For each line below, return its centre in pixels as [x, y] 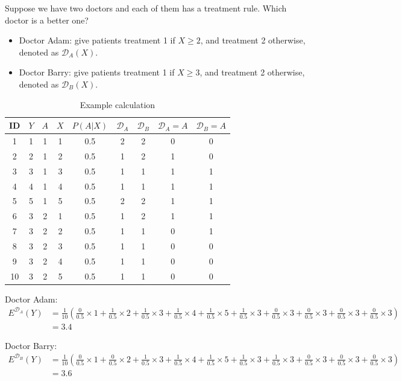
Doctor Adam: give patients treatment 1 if [97, 40]
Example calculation [118, 104]
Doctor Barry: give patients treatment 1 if [97, 72]
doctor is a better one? [47, 20]
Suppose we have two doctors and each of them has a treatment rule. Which [146, 8]
